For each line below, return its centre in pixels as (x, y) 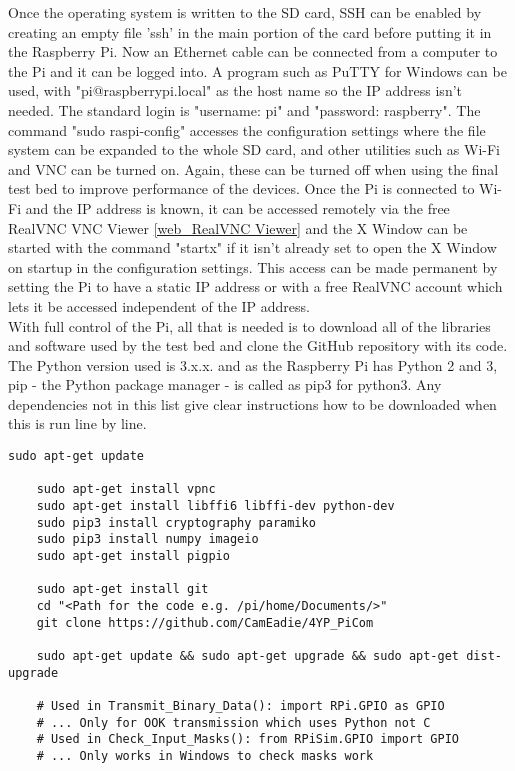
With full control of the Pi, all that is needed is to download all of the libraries (249, 325)
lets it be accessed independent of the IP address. (159, 305)
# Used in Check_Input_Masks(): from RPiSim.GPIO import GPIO (248, 739)
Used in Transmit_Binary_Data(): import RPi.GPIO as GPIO (247, 705)
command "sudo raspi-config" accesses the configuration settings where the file (247, 129)
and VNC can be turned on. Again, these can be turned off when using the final (253, 168)
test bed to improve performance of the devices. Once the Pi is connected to (241, 188)
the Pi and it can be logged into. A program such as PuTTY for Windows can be (257, 70)
